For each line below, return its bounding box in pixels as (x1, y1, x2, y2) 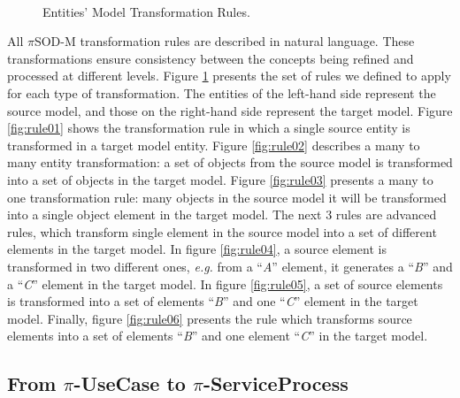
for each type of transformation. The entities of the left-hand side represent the (7, 83, 436, 102)
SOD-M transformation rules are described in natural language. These (34, 32, 415, 50)
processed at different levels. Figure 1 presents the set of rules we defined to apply (7, 66, 451, 85)
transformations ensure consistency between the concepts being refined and (7, 49, 414, 67)
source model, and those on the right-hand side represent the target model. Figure (7, 101, 453, 119)
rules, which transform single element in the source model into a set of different (7, 222, 437, 241)
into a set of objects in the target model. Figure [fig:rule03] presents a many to (7, 170, 433, 188)
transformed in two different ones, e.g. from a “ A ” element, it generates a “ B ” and (7, 256, 453, 275)
